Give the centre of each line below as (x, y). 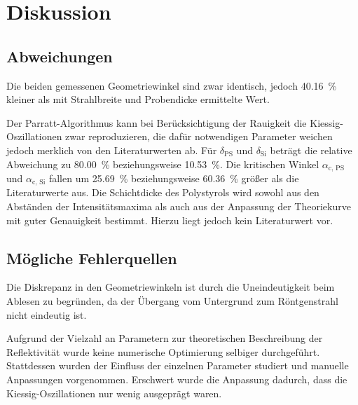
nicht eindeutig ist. (47, 314)
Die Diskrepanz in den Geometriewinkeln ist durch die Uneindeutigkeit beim (171, 287)
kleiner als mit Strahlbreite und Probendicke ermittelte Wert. (138, 99)
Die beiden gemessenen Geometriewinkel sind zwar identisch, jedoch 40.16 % (172, 85)
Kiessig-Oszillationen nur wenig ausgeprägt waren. (114, 393)
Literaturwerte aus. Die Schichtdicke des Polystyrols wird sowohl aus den (163, 192)
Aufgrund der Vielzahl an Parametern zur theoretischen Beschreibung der (165, 338)
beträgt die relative (311, 150)
